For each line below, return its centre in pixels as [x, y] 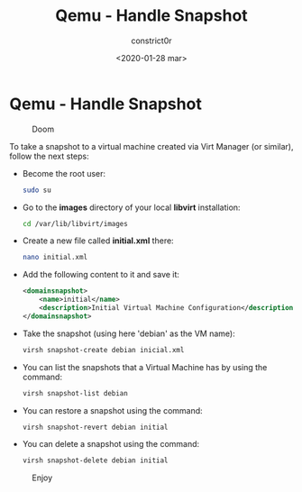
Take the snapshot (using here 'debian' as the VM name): [129, 333]
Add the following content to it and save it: [101, 275]
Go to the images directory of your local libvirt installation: [131, 207]
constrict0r [151, 41]
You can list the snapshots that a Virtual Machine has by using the [145, 367]
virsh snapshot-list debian [75, 393]
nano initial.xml [55, 258]
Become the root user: [64, 173]
